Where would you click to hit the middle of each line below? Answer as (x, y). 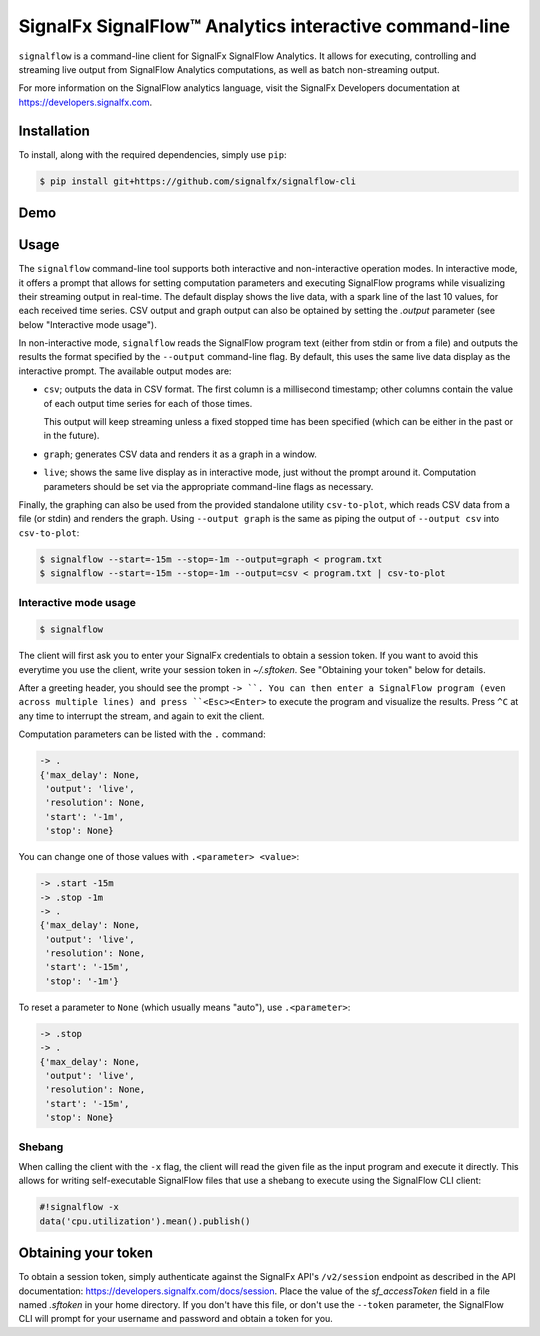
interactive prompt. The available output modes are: (125, 371)
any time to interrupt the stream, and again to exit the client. (141, 716)
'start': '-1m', (85, 816)
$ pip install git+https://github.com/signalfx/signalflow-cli (198, 181)
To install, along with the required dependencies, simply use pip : (152, 154)
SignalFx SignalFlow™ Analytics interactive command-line (264, 26)
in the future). (71, 436)
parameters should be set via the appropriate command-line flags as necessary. (208, 486)
